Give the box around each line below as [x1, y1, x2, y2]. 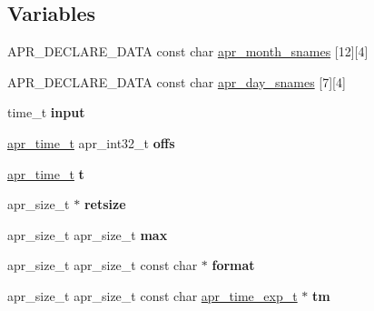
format [212, 256, 255, 275]
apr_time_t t [7, 164, 84, 183]
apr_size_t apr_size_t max [7, 225, 168, 244]
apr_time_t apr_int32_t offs [7, 133, 175, 152]
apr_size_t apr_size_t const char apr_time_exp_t [7, 286, 298, 305]
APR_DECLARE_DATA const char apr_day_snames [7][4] [7, 72, 346, 91]
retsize [84, 195, 126, 214]
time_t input [7, 103, 85, 122]
